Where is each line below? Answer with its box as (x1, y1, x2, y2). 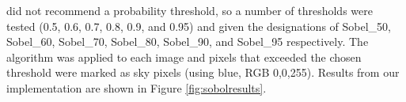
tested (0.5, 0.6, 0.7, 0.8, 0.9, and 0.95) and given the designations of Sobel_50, (6, 17, 391, 34)
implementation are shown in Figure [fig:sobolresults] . (6, 79, 267, 96)
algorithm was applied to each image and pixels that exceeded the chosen (6, 48, 362, 65)
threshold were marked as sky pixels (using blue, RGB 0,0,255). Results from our (6, 64, 400, 81)
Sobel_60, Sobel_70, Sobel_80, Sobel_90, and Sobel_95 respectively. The (6, 33, 369, 50)
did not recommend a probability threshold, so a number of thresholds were (6, 2, 373, 18)
